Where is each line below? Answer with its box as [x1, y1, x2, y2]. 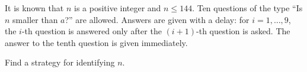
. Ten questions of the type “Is [192, 2, 303, 14]
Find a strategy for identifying [5, 56, 115, 68]
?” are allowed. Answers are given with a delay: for [65, 13, 250, 25]
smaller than [12, 13, 58, 25]
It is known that [5, 2, 64, 14]
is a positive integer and [73, 2, 161, 14]
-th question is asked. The [196, 25, 290, 37]
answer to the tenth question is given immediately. [5, 36, 188, 48]
